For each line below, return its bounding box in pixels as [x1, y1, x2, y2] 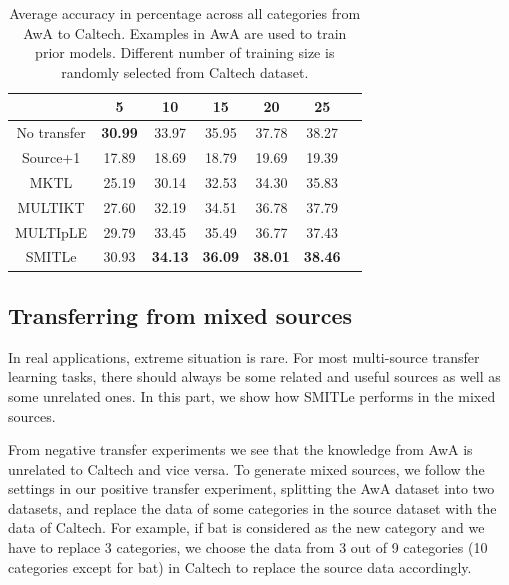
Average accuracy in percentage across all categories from [9, 3, 361, 23]
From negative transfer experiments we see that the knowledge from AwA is [8, 439, 473, 460]
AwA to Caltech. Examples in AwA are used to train [23, 22, 347, 43]
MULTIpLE [15, 221, 88, 242]
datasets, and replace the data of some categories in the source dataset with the [8, 497, 497, 518]
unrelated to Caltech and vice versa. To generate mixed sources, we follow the [8, 458, 485, 479]
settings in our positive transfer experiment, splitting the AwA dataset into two [8, 478, 495, 499]
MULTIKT [17, 196, 85, 217]
